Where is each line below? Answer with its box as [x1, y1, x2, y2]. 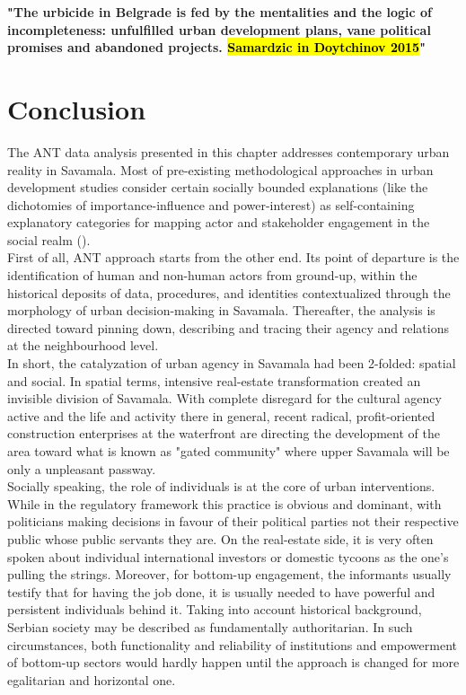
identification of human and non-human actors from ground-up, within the [7, 266, 418, 285]
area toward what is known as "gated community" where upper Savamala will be [7, 442, 450, 460]
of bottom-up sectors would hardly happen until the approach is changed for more [7, 653, 460, 672]
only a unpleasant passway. [7, 459, 156, 478]
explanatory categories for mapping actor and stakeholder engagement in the [7, 213, 430, 232]
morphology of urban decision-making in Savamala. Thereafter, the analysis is [7, 301, 435, 320]
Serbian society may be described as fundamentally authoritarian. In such [7, 617, 413, 636]
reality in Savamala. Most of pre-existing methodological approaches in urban [7, 160, 434, 179]
